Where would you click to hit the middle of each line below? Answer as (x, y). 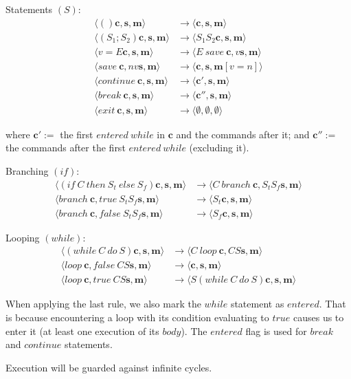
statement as (257, 304)
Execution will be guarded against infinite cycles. (109, 367)
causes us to (318, 317)
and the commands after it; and (243, 134)
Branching (27, 171)
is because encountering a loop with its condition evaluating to (137, 317)
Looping (23, 237)
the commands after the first (66, 148)
